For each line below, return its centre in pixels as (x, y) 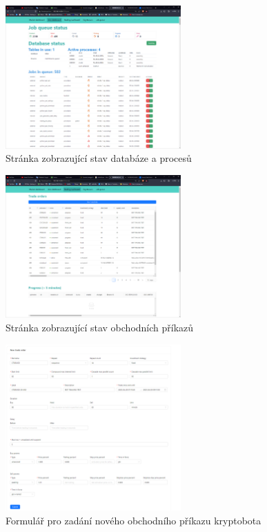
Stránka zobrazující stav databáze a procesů (99, 158)
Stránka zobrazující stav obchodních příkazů (100, 328)
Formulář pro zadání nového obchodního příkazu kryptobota (133, 520)
